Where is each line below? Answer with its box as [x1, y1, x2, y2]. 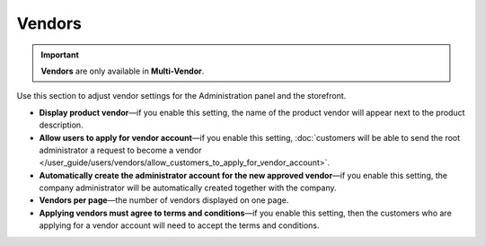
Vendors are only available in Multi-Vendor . [40, 66, 205, 76]
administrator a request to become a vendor [39, 145, 202, 155]
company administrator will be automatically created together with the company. [39, 182, 337, 193]
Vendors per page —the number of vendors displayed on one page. [39, 195, 289, 206]
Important [40, 49, 80, 60]
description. [39, 119, 84, 130]
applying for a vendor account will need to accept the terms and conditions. [39, 220, 320, 231]
